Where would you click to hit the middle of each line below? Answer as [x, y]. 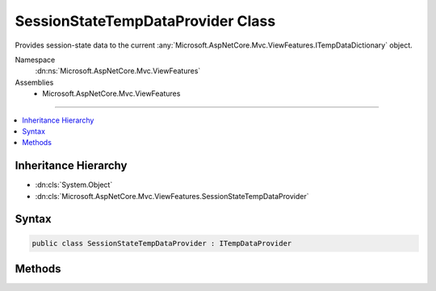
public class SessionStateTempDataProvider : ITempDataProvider [162, 243]
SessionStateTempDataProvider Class [145, 21]
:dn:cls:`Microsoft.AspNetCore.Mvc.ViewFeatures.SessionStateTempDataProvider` [172, 196]
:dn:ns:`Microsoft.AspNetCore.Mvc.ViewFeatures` [118, 71]
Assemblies [34, 82]
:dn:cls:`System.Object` [74, 185]
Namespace [35, 60]
